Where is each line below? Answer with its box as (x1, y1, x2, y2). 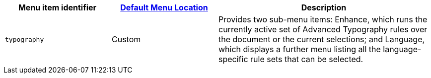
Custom (112, 34, 141, 44)
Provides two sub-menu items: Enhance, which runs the (218, 14, 428, 24)
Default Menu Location (120, 2, 208, 12)
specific (218, 54, 248, 64)
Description (301, 2, 347, 12)
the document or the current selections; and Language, (218, 34, 425, 44)
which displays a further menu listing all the (218, 44, 381, 54)
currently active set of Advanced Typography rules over (218, 24, 428, 34)
